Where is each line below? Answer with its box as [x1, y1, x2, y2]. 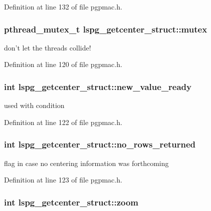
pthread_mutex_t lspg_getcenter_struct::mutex [4, 22, 207, 35]
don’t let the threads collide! [4, 42, 91, 52]
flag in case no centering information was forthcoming [4, 157, 169, 168]
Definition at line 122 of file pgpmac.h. [4, 116, 122, 127]
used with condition [4, 100, 65, 110]
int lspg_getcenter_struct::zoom [4, 195, 139, 208]
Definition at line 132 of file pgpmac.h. [4, 1, 122, 11]
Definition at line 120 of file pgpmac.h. [4, 59, 122, 69]
